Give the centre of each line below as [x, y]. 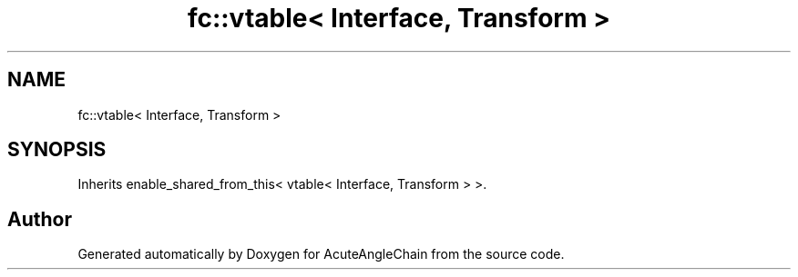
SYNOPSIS [57, 150]
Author [40, 219]
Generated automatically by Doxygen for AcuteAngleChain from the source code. [321, 254]
